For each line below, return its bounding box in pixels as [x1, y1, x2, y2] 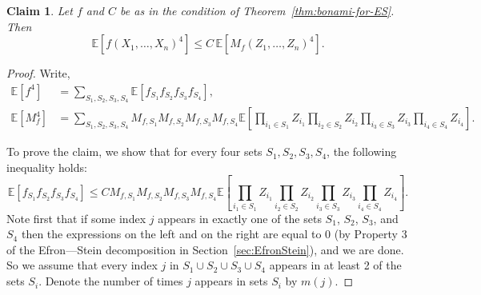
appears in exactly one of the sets [158, 209, 322, 226]
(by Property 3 [334, 225, 407, 242]
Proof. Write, [6, 65, 70, 82]
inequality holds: [6, 158, 87, 175]
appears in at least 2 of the [269, 257, 402, 273]
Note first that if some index [6, 209, 146, 226]
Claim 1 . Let [6, 2, 73, 18]
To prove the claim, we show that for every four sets [6, 143, 263, 160]
